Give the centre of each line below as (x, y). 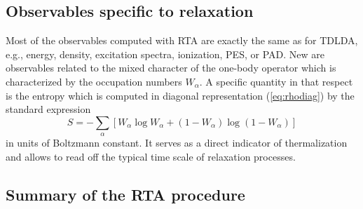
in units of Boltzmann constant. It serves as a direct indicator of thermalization (177, 143)
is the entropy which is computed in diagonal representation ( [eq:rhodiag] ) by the (180, 95)
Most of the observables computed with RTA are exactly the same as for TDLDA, (182, 40)
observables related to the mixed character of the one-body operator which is (171, 68)
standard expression (48, 109)
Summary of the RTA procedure (125, 194)
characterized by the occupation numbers (94, 81)
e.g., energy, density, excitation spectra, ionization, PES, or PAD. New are (165, 54)
